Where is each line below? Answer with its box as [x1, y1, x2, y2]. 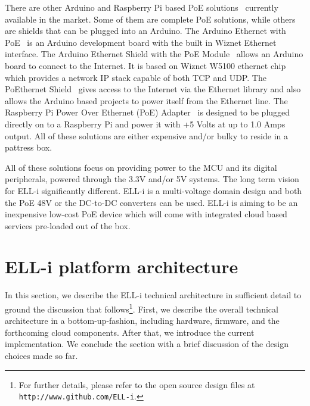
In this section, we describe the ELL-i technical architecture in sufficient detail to [5, 289, 302, 301]
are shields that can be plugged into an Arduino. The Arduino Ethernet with [5, 24, 286, 37]
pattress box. [5, 141, 52, 154]
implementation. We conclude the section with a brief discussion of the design [5, 338, 289, 350]
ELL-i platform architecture [5, 254, 238, 279]
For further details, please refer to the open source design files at [18, 378, 255, 391]
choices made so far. [5, 349, 78, 362]
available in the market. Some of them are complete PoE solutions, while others [5, 13, 296, 25]
